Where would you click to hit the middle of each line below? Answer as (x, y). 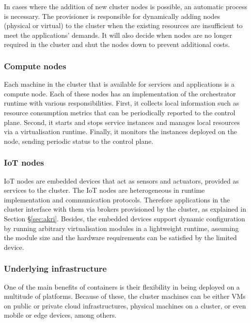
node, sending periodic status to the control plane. (79, 141)
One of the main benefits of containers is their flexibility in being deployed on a (122, 286)
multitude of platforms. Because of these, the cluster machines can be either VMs (125, 296)
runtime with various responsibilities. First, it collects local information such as (122, 103)
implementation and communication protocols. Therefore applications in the (117, 199)
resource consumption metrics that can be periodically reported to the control (120, 112)
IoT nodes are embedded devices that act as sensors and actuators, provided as (121, 180)
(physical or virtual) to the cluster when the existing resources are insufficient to (123, 25)
